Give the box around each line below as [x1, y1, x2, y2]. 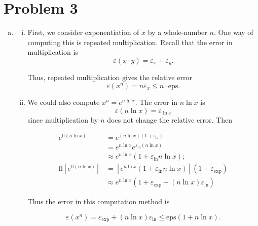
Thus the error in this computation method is [27, 196, 170, 207]
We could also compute [27, 96, 100, 107]
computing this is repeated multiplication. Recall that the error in [27, 36, 233, 47]
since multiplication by [27, 114, 98, 125]
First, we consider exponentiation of [27, 27, 139, 37]
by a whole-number [148, 27, 207, 37]
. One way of [213, 27, 253, 37]
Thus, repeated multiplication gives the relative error [27, 72, 192, 83]
